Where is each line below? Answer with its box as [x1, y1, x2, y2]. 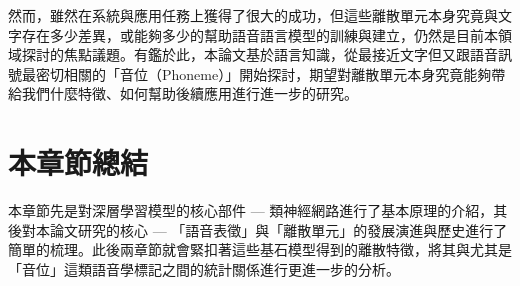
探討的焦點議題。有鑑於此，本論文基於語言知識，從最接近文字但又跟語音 [21, 44, 498, 65]
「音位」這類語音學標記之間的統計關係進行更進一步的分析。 [8, 258, 400, 279]
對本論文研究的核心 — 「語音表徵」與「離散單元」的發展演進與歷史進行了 [21, 219, 508, 240]
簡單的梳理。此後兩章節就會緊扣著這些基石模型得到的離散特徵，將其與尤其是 [8, 239, 512, 260]
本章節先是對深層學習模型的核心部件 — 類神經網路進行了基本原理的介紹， [8, 200, 494, 221]
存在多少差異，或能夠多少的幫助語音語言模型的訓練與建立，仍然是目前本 [21, 24, 498, 45]
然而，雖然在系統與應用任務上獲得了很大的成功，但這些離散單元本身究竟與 [8, 5, 498, 25]
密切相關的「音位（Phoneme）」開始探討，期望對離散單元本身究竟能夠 [35, 63, 492, 84]
